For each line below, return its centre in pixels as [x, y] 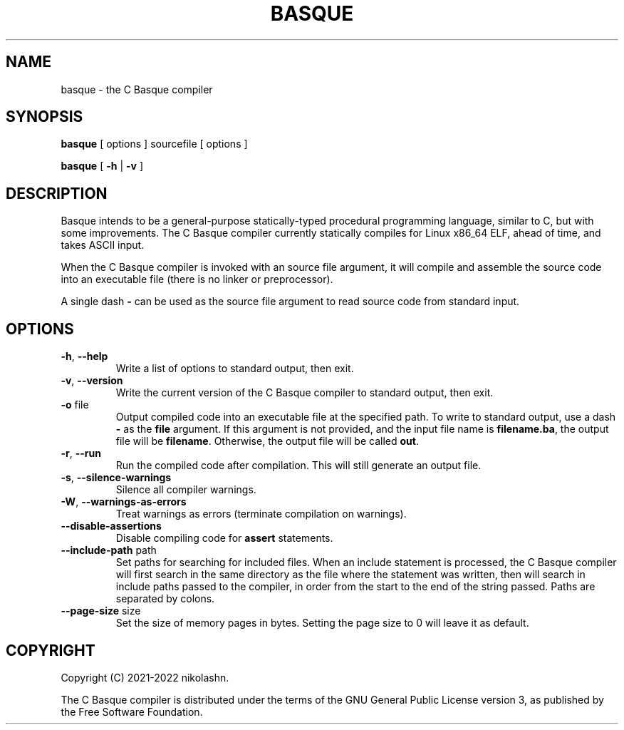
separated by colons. [165, 599]
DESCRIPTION [57, 193]
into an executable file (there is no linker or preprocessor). [197, 279]
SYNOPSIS [45, 117]
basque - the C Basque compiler [137, 89]
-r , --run [81, 453]
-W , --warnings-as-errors [124, 502]
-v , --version [92, 381]
